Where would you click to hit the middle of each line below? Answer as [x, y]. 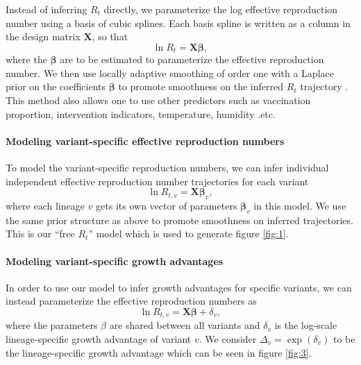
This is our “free [40, 234]
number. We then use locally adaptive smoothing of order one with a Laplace [170, 73]
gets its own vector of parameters [167, 205]
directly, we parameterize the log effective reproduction [221, 9]
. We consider [228, 339]
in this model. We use [300, 205]
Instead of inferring [47, 9]
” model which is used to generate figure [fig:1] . [188, 234]
